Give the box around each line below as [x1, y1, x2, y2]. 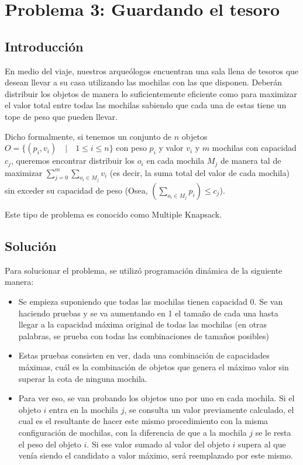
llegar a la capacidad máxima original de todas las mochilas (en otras [18, 318, 267, 330]
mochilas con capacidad [212, 142, 297, 154]
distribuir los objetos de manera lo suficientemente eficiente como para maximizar [5, 87, 297, 99]
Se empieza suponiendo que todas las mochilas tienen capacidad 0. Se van [18, 295, 283, 308]
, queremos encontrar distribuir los [11, 154, 135, 167]
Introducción [5, 37, 84, 55]
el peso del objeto [18, 438, 81, 450]
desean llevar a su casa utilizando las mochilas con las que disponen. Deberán [5, 76, 283, 88]
